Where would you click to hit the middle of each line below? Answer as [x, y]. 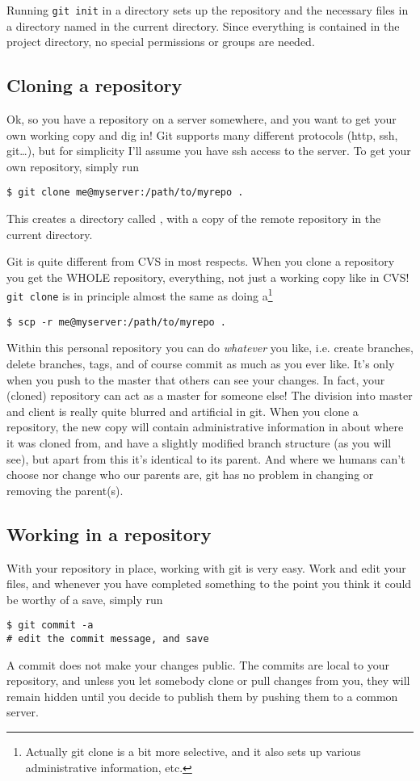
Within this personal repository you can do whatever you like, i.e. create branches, [210, 348]
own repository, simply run [73, 166]
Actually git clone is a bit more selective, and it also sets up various [193, 752]
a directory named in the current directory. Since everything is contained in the [203, 25]
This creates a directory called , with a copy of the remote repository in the [194, 218]
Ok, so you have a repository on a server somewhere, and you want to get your [202, 119]
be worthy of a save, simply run [85, 599]
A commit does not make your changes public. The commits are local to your [198, 664]
